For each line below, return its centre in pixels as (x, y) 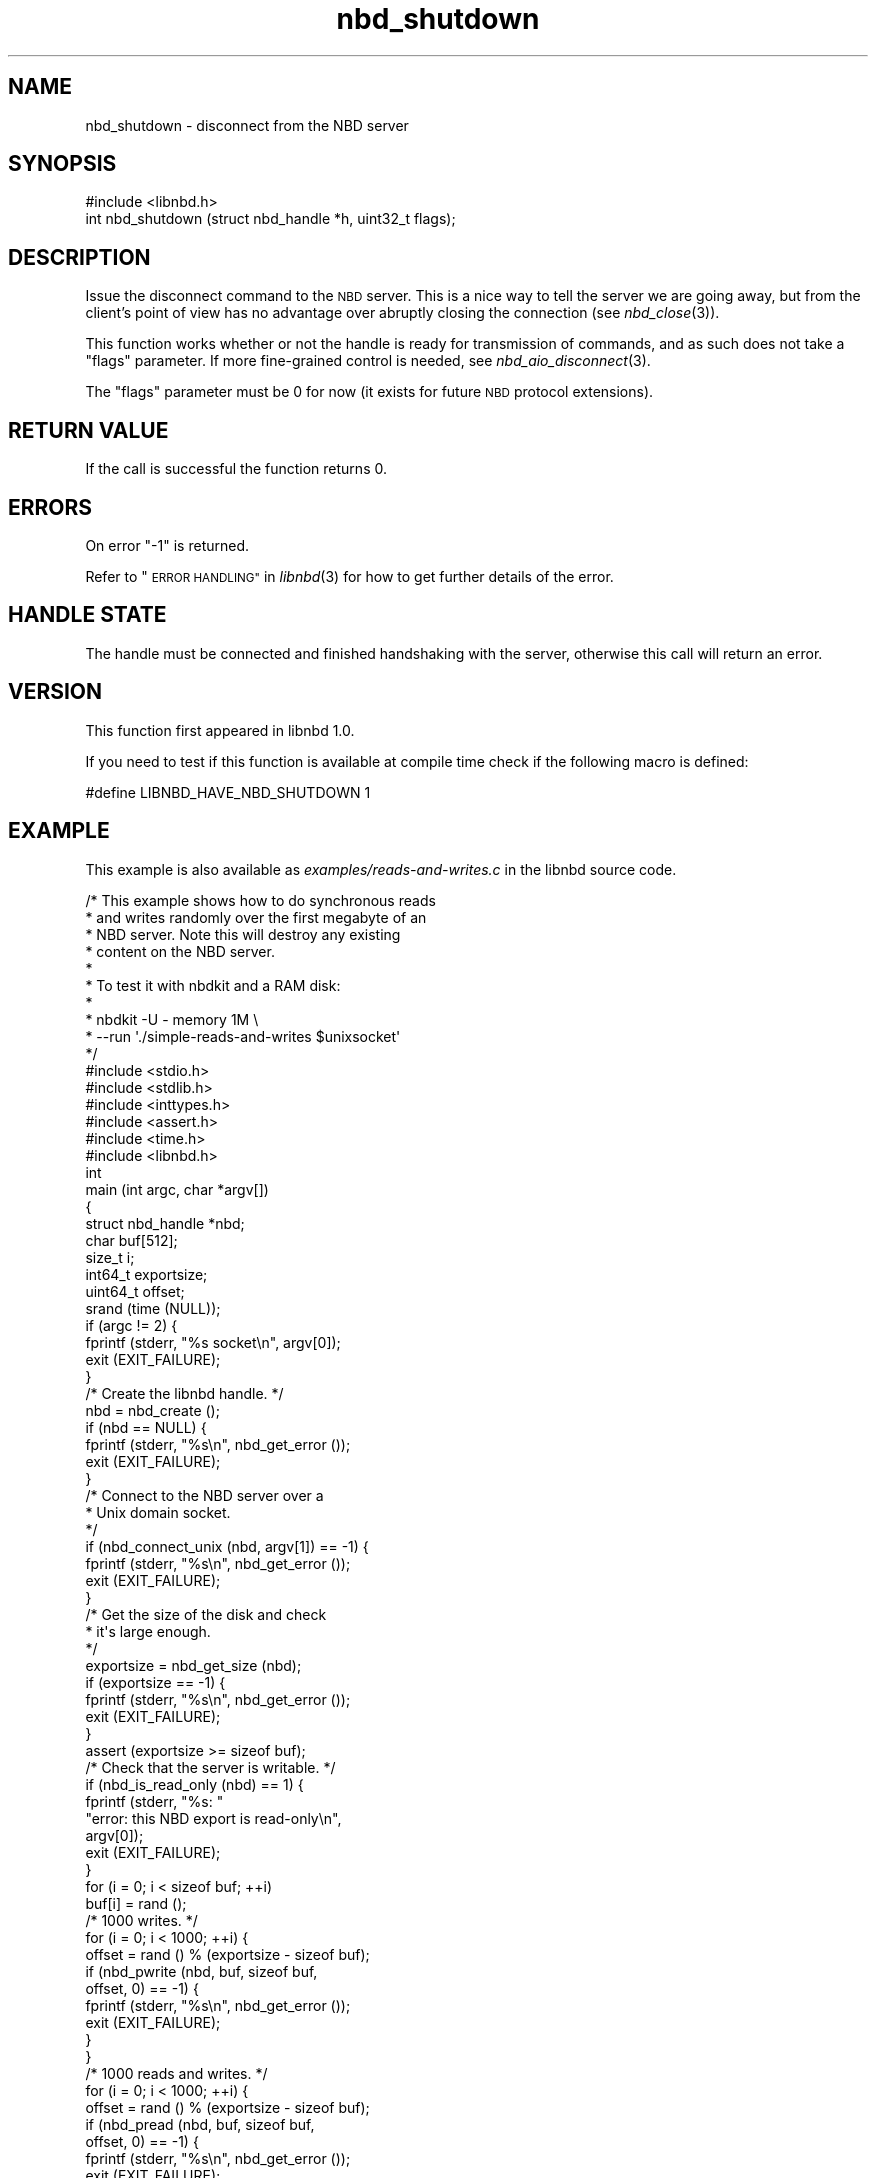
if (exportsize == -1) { (155, 1682)
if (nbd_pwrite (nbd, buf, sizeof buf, (201, 1971)
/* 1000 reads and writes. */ (176, 2073)
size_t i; (110, 1257)
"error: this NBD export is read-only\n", (213, 1818)
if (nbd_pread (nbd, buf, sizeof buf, (200, 2124)
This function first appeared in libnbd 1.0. (220, 730)
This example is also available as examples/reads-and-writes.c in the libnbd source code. (381, 869)
